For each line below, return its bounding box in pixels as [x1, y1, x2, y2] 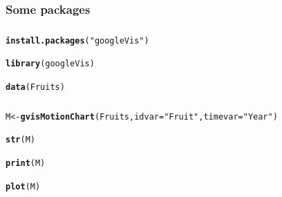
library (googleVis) [6, 59, 95, 69]
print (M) [6, 158, 46, 168]
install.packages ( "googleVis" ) [6, 35, 149, 46]
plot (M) [6, 181, 41, 191]
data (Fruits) [6, 82, 65, 93]
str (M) [6, 135, 35, 145]
